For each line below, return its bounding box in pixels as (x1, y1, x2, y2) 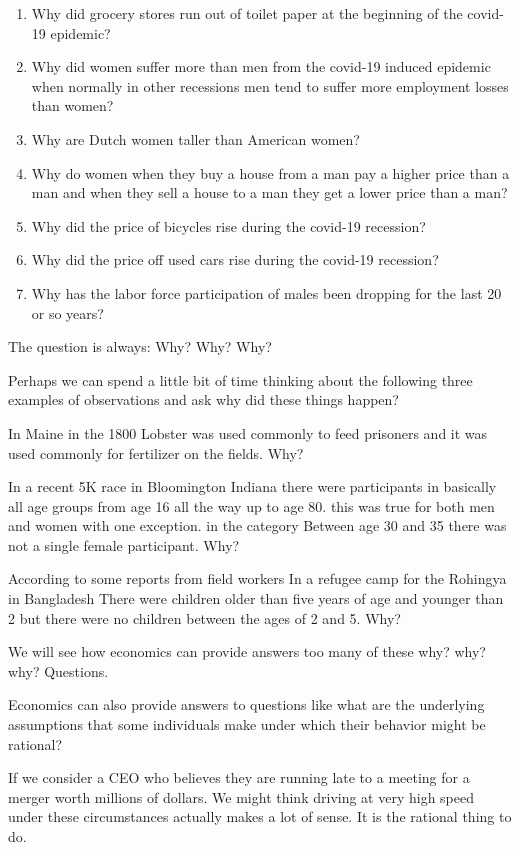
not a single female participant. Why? (8, 534, 240, 555)
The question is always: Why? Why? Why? (8, 336, 272, 357)
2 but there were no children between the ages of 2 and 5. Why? (8, 607, 401, 628)
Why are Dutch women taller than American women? (31, 128, 360, 149)
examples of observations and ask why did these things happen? (8, 389, 399, 410)
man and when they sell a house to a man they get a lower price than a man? (31, 182, 508, 203)
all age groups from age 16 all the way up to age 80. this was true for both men (8, 495, 495, 516)
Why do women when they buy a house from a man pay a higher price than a (31, 162, 510, 183)
